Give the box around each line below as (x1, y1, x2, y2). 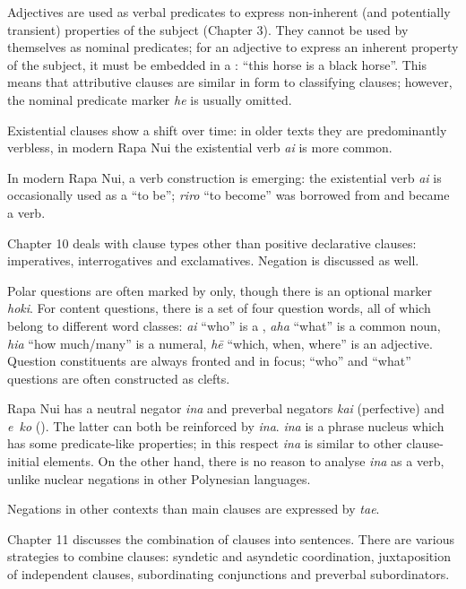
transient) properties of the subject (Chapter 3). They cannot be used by (7, 20, 409, 39)
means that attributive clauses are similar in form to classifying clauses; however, (7, 73, 453, 91)
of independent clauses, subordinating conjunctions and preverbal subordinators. (7, 565, 450, 584)
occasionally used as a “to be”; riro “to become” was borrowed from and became (7, 186, 450, 204)
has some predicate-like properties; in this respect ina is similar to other (7, 434, 402, 453)
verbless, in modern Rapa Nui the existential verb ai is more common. (7, 138, 393, 157)
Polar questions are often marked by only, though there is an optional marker (7, 281, 432, 299)
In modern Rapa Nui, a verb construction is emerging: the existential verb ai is (7, 168, 442, 186)
